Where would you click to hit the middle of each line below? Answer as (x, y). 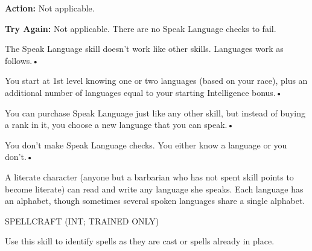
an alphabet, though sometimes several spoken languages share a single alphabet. (155, 201)
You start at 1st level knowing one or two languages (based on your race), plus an (156, 81)
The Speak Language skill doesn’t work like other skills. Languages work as (144, 49)
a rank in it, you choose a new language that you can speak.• (119, 125)
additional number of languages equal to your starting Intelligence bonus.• (144, 92)
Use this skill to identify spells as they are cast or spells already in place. (140, 241)
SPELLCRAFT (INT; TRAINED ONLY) (82, 221)
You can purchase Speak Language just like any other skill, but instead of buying (155, 113)
